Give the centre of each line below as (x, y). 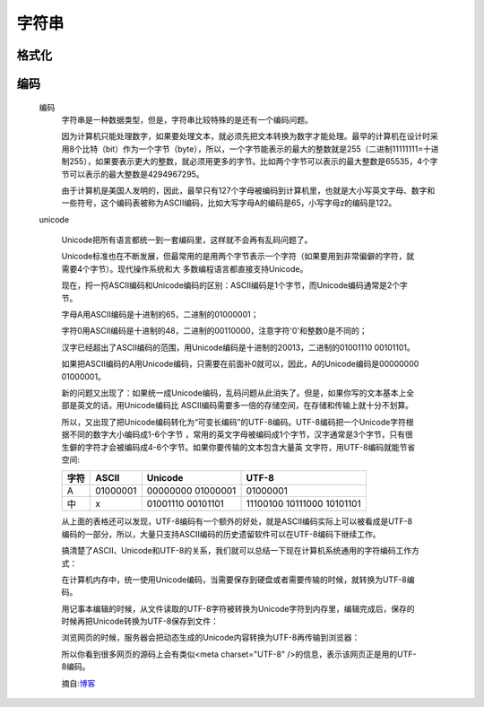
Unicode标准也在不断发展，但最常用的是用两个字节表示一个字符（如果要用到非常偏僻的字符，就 (238, 257)
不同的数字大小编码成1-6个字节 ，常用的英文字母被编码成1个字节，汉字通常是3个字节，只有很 (241, 434)
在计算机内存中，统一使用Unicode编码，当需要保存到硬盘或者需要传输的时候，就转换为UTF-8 (234, 580)
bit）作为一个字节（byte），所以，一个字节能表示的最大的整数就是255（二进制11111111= (264, 149)
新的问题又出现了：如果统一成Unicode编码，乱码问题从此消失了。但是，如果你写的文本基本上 (234, 393)
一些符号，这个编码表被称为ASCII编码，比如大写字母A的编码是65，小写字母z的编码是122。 (229, 203)
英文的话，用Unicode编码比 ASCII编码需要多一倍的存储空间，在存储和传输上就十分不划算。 (245, 406)
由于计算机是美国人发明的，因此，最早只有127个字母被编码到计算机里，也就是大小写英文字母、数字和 (248, 190)
